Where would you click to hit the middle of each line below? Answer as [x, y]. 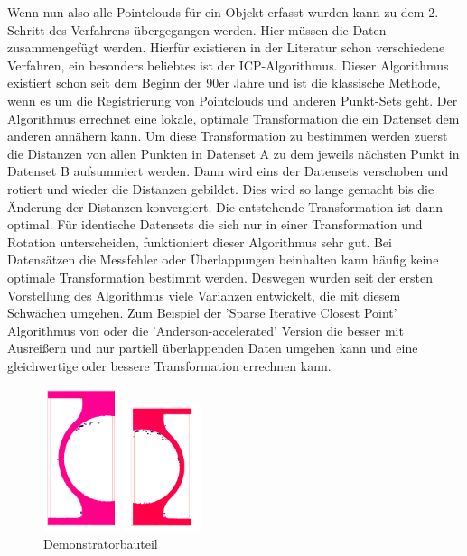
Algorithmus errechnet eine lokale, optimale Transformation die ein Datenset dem [233, 118]
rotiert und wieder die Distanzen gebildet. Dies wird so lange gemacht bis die [221, 188]
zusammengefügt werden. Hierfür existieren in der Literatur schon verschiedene [226, 47]
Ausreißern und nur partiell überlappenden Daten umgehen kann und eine [213, 348]
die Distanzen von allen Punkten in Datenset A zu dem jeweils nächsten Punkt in [233, 153]
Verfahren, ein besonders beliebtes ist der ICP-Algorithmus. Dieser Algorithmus [228, 65]
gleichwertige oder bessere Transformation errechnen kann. [169, 365]
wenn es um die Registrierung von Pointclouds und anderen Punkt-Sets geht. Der [233, 100]
